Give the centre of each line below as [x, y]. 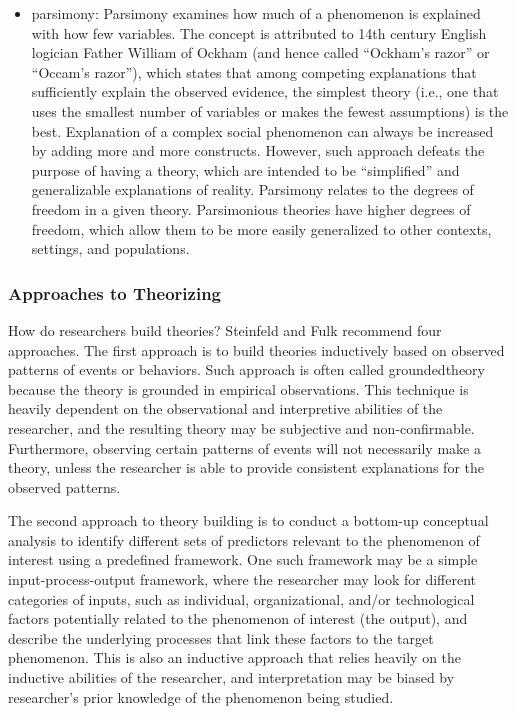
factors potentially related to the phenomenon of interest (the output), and [238, 618]
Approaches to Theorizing [114, 292]
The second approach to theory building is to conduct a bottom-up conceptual [248, 520]
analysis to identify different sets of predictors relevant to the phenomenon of [244, 539]
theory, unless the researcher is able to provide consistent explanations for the [246, 467]
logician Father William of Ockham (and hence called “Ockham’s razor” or [260, 52]
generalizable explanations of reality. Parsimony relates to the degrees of [252, 189]
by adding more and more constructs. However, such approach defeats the [258, 150]
